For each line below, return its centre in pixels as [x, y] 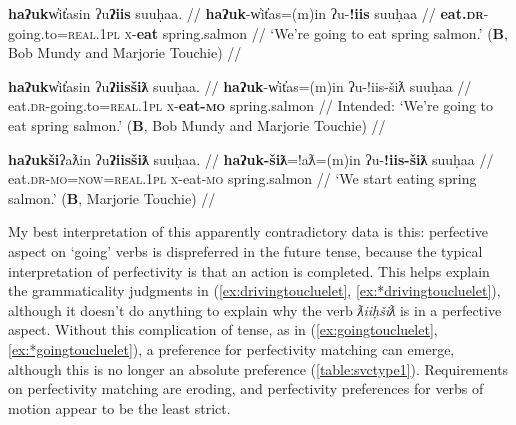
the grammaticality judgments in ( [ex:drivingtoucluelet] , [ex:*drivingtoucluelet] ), [254, 290]
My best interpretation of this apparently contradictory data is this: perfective [248, 231]
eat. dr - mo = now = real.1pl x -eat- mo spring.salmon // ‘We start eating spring [242, 178]
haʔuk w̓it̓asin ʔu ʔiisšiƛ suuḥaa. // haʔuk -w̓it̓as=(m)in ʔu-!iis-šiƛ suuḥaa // [240, 85]
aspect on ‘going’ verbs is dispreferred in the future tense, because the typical [245, 250]
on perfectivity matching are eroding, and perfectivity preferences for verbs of [246, 388]
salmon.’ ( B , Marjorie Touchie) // [112, 197]
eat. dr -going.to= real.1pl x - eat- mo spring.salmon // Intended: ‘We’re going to [251, 105]
